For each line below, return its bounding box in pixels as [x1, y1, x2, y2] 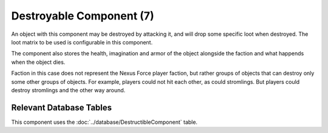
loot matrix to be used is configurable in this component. [11, 38, 153, 46]
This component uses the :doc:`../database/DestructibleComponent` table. [11, 118, 197, 126]
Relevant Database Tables [11, 102, 112, 112]
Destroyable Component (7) [11, 9, 154, 22]
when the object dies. [11, 58, 66, 66]
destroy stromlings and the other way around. [11, 86, 126, 94]
